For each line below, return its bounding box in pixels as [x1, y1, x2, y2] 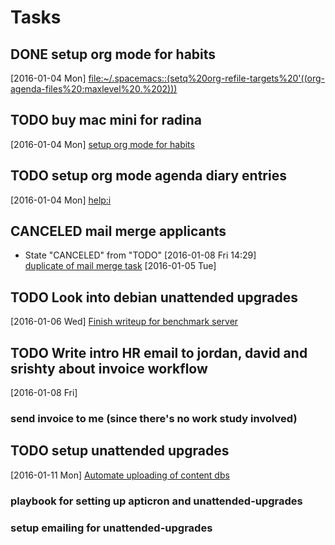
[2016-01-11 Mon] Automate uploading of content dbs [10, 469, 230, 481]
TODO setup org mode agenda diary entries [10, 167, 287, 185]
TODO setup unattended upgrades [10, 442, 230, 460]
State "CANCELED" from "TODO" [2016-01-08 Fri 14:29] [24, 249, 257, 261]
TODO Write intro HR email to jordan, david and [10, 344, 308, 361]
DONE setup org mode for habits [10, 46, 217, 63]
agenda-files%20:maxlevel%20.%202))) [10, 83, 178, 95]
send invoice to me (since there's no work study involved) [10, 411, 298, 425]
